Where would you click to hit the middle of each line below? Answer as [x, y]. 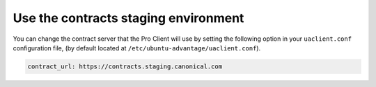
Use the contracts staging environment [128, 18]
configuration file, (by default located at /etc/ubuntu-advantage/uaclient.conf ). [137, 48]
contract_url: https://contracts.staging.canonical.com [125, 66]
